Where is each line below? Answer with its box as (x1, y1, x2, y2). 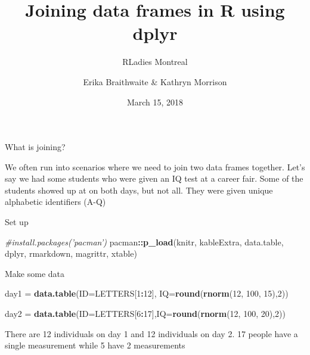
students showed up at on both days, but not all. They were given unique (5, 183, 273, 196)
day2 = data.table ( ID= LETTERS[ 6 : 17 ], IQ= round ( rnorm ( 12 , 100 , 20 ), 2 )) (5, 307, 286, 320)
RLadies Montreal (122, 55, 188, 68)
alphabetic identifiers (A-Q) (5, 195, 106, 208)
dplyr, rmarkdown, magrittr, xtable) (5, 247, 137, 260)
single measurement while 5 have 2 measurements (5, 339, 185, 351)
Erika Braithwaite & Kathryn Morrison (83, 75, 227, 88)
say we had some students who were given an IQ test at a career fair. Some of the (5, 172, 303, 185)
